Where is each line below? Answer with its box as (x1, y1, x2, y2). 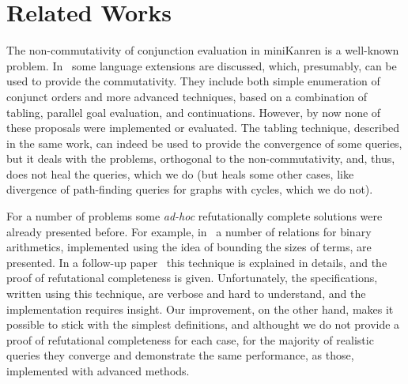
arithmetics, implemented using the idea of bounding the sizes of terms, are (6, 239, 372, 255)
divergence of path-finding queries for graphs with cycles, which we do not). (6, 181, 373, 198)
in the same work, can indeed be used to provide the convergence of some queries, (6, 134, 402, 151)
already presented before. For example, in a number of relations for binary (6, 223, 372, 239)
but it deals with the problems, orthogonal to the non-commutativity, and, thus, (6, 150, 395, 167)
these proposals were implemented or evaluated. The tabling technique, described (6, 119, 400, 136)
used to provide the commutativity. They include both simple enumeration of (6, 73, 380, 89)
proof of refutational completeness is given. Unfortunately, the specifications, (6, 269, 378, 286)
